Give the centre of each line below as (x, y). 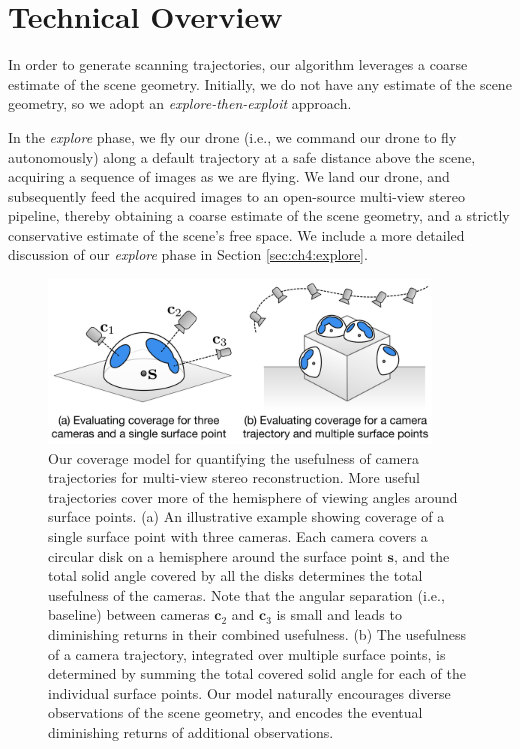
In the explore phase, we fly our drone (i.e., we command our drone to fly (232, 136)
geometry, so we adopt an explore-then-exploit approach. (180, 103)
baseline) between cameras (129, 614)
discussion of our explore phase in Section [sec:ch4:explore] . (188, 254)
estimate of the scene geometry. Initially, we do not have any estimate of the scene (260, 83)
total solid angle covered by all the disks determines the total (235, 575)
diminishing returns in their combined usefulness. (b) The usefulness (257, 634)
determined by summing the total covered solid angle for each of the (257, 673)
